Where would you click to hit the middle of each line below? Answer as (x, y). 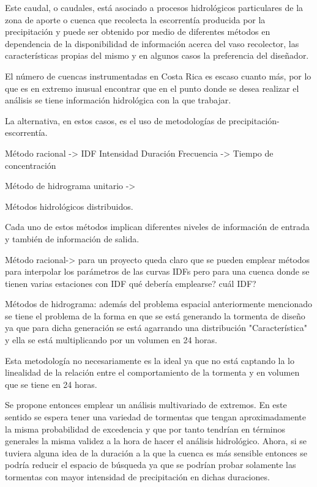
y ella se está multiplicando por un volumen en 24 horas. (111, 340)
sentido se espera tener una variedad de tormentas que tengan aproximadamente (156, 417)
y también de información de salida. (72, 238)
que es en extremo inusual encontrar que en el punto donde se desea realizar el (152, 88)
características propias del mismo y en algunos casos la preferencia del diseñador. (157, 55)
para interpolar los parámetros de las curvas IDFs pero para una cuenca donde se (157, 271)
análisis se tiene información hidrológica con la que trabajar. (118, 100)
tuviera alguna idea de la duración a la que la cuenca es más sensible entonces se (156, 452)
